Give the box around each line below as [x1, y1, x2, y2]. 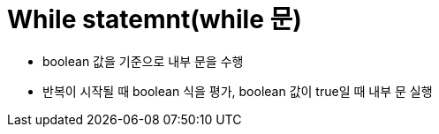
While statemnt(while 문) [7, 4, 302, 34]
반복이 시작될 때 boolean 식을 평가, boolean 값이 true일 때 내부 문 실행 [42, 83, 433, 99]
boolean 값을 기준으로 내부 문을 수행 [42, 53, 244, 69]
